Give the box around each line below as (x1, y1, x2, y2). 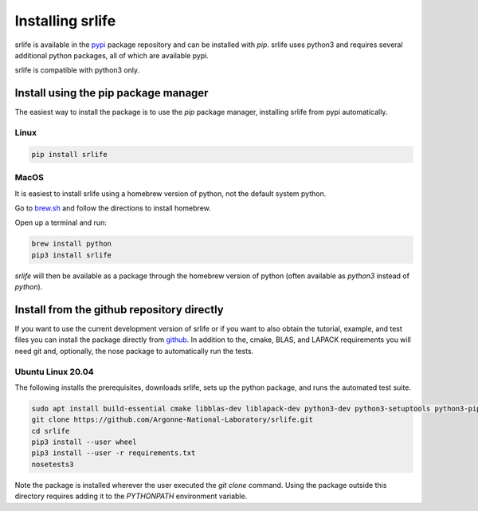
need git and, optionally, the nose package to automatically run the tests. (14, 346, 254, 356)
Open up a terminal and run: (14, 218, 107, 227)
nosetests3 (31, 459, 74, 469)
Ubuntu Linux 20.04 (14, 366, 95, 377)
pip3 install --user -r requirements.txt (31, 449, 196, 458)
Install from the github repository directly (14, 303, 224, 316)
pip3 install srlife (31, 250, 112, 259)
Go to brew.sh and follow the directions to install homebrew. (14, 203, 211, 213)
